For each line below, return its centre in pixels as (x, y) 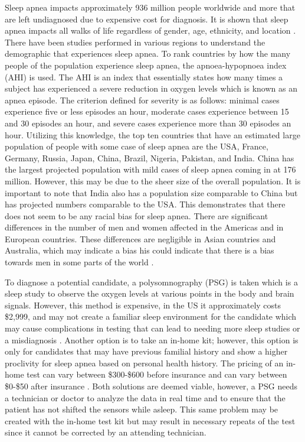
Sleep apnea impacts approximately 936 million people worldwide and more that (150, 7)
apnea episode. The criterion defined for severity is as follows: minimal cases (142, 100)
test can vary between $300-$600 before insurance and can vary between (157, 374)
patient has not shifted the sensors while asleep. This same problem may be (142, 409)
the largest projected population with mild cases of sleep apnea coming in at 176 (150, 169)
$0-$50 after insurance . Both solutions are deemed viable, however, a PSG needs (151, 386)
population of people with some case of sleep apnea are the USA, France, (137, 146)
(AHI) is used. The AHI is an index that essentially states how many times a (144, 77)
